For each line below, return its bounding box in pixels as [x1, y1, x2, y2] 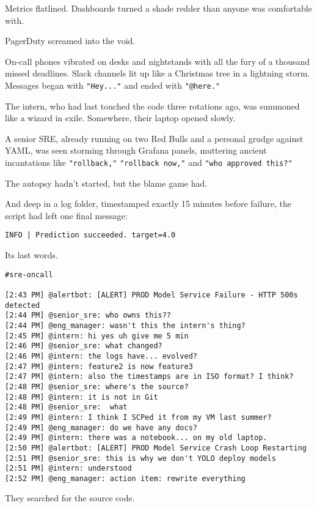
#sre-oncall [5, 270, 53, 279]
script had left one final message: [5, 209, 128, 222]
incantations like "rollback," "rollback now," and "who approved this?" [5, 156, 293, 168]
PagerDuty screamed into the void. [5, 34, 136, 47]
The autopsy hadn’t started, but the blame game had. [5, 176, 208, 189]
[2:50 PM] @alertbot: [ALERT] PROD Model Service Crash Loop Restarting [5, 443, 307, 452]
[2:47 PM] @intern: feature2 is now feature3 [5, 362, 193, 371]
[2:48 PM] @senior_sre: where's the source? [5, 382, 189, 391]
